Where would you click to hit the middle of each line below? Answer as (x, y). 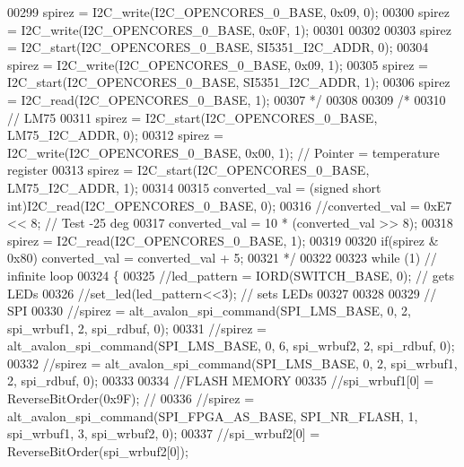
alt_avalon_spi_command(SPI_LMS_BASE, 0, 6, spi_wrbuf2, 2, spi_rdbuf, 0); (231, 346)
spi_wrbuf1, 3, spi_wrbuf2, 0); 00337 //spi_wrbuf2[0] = (164, 433)
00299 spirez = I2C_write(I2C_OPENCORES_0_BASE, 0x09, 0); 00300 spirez (229, 12)
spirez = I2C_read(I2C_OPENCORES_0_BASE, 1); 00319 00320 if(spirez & (223, 240)
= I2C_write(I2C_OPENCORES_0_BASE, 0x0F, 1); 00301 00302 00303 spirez (230, 29)
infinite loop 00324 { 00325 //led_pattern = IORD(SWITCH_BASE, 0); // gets (231, 275)
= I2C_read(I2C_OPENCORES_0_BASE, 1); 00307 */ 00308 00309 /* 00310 (227, 99)
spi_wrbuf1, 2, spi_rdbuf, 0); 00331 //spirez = (137, 328)
